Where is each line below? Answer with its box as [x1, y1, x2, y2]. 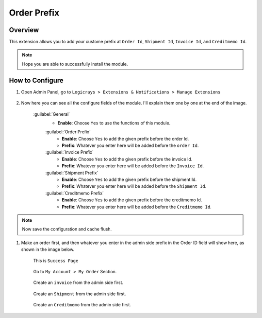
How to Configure [9, 76, 64, 85]
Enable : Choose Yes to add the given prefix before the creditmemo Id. [62, 197, 202, 203]
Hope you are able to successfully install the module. [22, 61, 128, 67]
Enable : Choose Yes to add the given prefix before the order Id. [62, 136, 189, 141]
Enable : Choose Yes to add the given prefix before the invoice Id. [62, 156, 193, 162]
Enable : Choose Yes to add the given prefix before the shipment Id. [62, 177, 197, 182]
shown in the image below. [21, 247, 75, 252]
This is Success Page [33, 258, 79, 264]
